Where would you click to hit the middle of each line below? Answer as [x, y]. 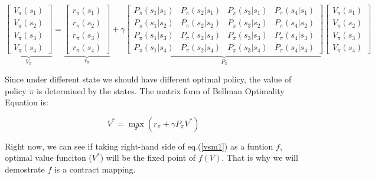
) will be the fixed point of [148, 158]
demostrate [25, 169]
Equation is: [27, 102]
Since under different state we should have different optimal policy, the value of [148, 79]
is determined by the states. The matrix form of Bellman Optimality [160, 90]
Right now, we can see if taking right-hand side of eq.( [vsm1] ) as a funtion [139, 146]
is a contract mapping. [95, 169]
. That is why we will [260, 158]
